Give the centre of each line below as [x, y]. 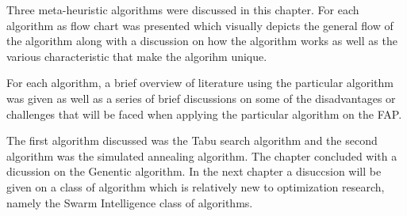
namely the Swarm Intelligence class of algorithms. [130, 202]
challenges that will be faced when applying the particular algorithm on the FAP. [204, 114]
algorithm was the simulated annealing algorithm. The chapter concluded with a [202, 155]
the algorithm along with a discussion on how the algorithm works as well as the [202, 41]
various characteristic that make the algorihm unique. [137, 56]
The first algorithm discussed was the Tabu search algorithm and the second [192, 140]
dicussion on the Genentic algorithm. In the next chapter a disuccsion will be [194, 171]
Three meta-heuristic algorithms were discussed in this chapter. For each [183, 9]
